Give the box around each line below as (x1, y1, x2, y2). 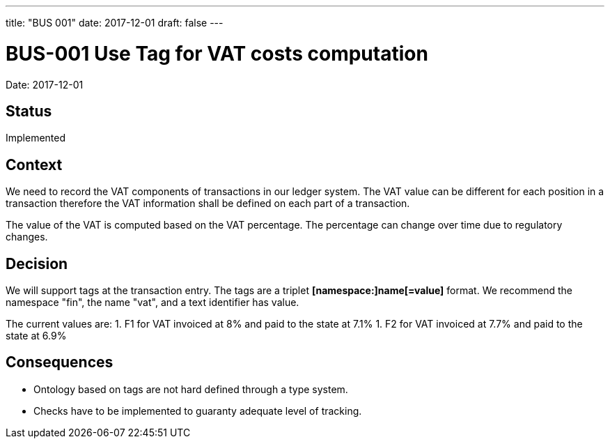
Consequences (6, 353, 114, 372)
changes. (6, 231, 48, 243)
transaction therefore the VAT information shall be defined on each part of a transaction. (6, 197, 410, 210)
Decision (6, 254, 68, 273)
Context (6, 155, 63, 174)
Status (6, 102, 52, 120)
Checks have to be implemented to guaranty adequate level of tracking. (33, 404, 362, 417)
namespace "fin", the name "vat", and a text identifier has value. (6, 296, 299, 309)
